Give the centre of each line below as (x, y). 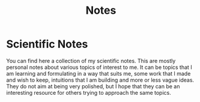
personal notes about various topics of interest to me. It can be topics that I (99, 67)
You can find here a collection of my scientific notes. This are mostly (91, 61)
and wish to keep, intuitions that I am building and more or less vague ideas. (100, 80)
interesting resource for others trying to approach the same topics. (89, 92)
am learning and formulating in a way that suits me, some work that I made (98, 73)
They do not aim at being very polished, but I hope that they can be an (93, 86)
